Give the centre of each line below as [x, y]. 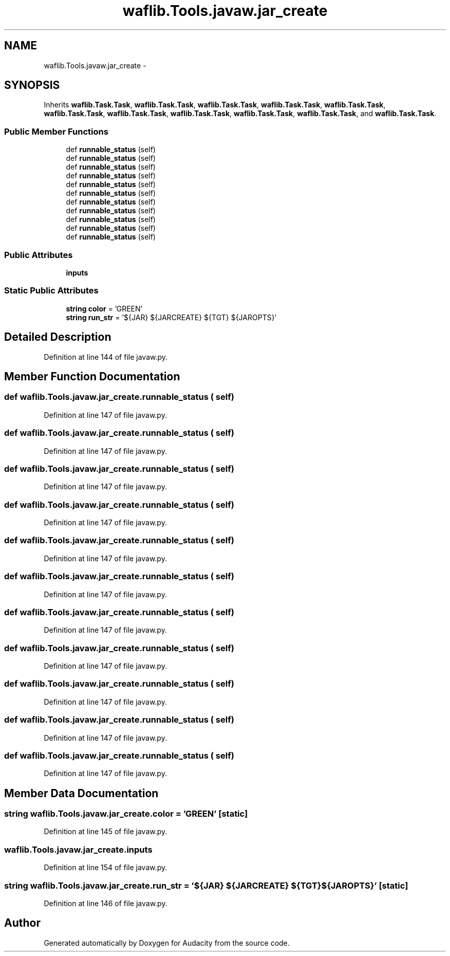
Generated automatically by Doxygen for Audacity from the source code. [167, 943]
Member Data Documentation [81, 793]
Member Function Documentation [92, 376]
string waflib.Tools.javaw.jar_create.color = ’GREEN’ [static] [126, 814]
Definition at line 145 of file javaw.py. [106, 832]
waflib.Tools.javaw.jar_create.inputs [78, 849]
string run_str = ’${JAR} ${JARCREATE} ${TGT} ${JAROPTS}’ [171, 317]
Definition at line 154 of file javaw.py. [106, 868]
